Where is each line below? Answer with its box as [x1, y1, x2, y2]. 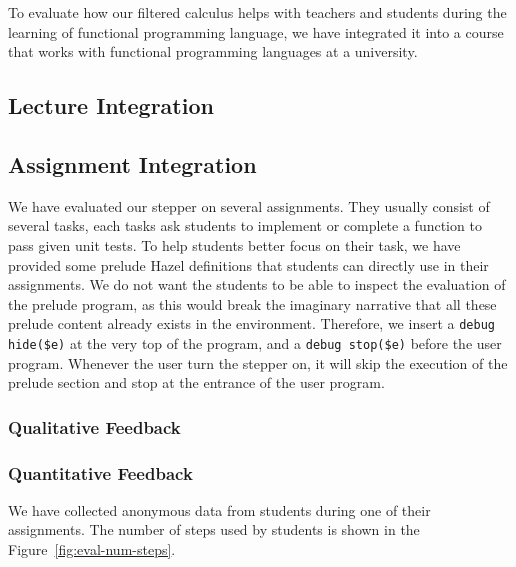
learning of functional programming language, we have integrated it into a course [8, 21, 504, 42]
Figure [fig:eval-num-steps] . [8, 539, 176, 560]
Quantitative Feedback [8, 460, 193, 485]
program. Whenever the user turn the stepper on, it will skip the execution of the [8, 352, 508, 373]
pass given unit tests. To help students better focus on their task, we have [8, 234, 461, 255]
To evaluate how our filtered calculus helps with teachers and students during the [8, 2, 507, 22]
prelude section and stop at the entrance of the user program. [8, 372, 385, 393]
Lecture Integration [8, 90, 214, 121]
